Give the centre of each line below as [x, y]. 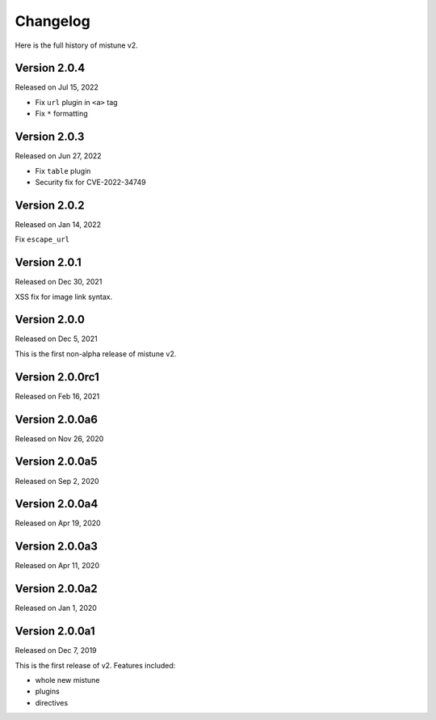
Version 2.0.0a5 [56, 462]
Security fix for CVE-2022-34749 [90, 182]
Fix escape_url [42, 239]
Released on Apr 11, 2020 [57, 566]
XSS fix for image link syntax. [64, 297]
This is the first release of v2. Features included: [95, 665]
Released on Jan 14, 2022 [58, 224]
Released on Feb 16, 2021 [57, 396]
